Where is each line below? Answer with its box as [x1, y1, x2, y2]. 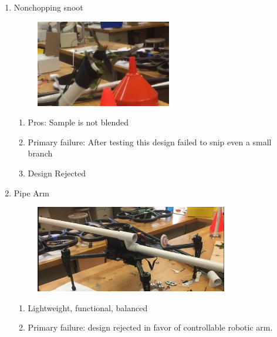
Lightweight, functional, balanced [28, 301, 148, 314]
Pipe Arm [13, 186, 49, 199]
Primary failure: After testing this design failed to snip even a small [28, 135, 272, 148]
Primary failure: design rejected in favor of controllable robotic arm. [28, 321, 273, 333]
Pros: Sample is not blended [28, 116, 129, 128]
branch [28, 147, 53, 159]
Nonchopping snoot [13, 1, 83, 13]
